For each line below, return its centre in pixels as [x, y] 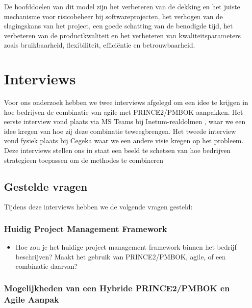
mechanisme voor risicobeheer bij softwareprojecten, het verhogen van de [113, 16]
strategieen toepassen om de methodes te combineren [84, 160]
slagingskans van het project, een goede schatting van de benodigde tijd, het [119, 26]
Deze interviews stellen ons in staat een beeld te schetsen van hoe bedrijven [117, 150]
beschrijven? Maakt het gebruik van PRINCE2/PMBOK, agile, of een [121, 256]
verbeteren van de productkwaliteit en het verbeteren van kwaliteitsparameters [123, 35]
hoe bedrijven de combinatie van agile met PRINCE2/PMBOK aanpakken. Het [124, 112]
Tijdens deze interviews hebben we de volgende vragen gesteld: [98, 207]
